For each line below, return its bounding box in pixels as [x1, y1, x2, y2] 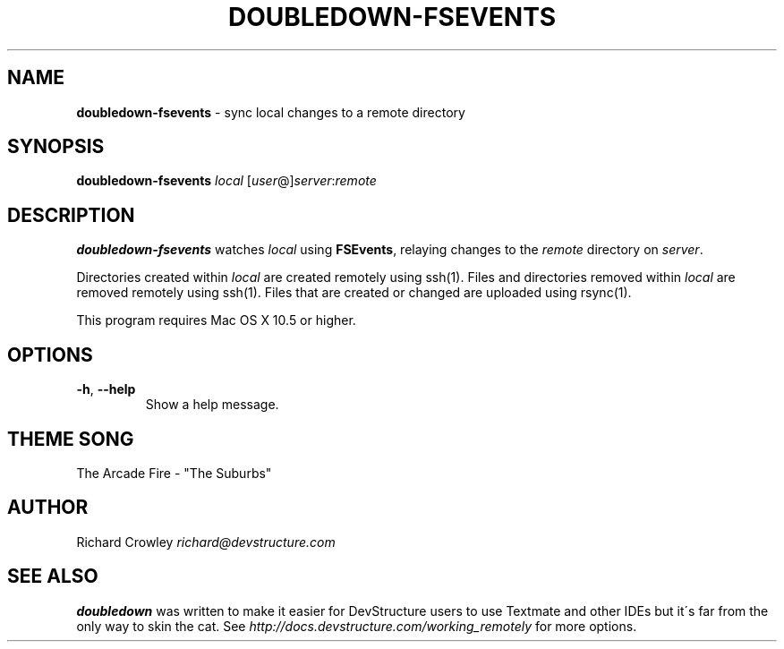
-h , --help [76, 381, 136, 397]
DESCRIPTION [7, 203, 135, 226]
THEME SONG [7, 427, 134, 450]
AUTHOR [7, 496, 89, 519]
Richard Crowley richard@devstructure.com [76, 534, 336, 550]
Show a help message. [145, 397, 279, 413]
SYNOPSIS [7, 135, 105, 158]
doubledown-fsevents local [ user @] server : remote [76, 173, 377, 189]
